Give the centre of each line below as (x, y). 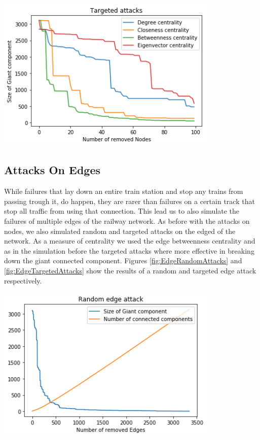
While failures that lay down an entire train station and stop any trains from (124, 191)
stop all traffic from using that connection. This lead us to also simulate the (122, 211)
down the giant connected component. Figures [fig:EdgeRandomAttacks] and (123, 261)
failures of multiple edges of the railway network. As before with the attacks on (127, 221)
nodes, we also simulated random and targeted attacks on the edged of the (120, 231)
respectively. (23, 280)
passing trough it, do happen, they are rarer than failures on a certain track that (129, 201)
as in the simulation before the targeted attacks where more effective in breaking (129, 250)
